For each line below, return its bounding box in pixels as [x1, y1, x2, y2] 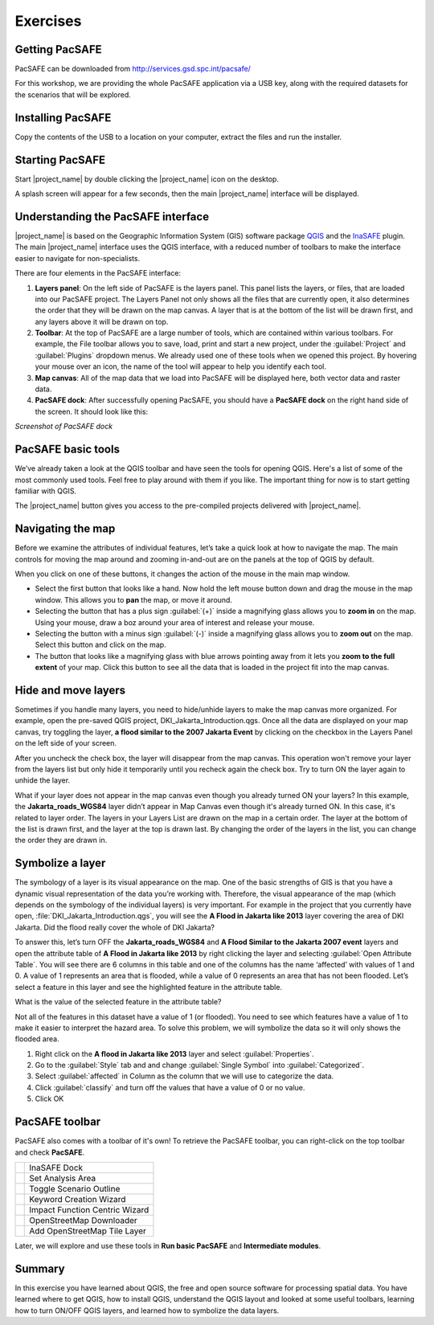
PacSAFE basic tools [14, 443, 121, 456]
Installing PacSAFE [14, 111, 112, 125]
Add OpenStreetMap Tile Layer [29, 1225, 146, 1237]
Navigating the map [14, 522, 116, 536]
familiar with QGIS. [14, 486, 76, 496]
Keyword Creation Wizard [29, 1193, 126, 1204]
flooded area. [14, 1034, 59, 1044]
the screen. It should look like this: [35, 407, 149, 416]
